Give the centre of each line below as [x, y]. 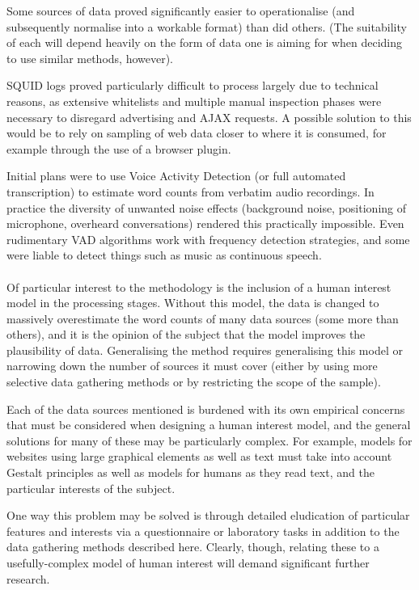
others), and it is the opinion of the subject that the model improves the [186, 334]
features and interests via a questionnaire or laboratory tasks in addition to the [203, 531]
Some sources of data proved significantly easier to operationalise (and [181, 11]
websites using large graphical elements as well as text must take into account [199, 456]
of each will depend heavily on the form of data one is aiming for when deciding [205, 42]
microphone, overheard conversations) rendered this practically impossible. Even [205, 223]
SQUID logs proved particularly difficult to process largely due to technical [193, 85]
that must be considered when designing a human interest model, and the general [209, 425]
